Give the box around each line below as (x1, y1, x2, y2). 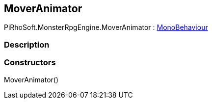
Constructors (4, 57, 56, 68)
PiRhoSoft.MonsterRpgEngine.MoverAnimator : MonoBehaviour (4, 23, 208, 32)
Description (4, 39, 50, 50)
